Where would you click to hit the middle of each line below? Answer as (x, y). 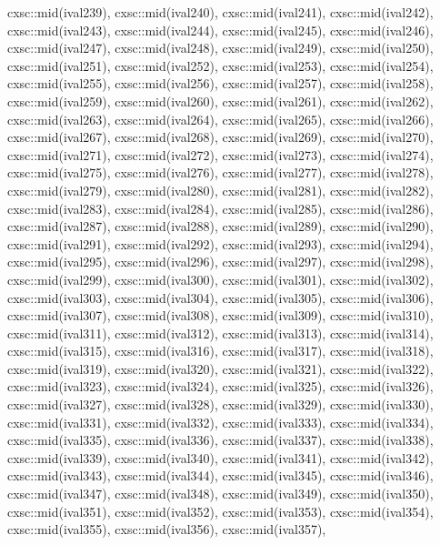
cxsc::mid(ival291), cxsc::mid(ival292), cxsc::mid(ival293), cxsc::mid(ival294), (220, 243)
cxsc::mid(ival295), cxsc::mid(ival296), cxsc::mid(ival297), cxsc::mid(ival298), (220, 262)
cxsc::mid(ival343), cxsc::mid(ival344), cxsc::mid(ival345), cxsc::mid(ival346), (220, 475)
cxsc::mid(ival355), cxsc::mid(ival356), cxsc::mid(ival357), (167, 529)
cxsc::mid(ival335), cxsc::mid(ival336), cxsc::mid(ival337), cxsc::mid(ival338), (220, 440)
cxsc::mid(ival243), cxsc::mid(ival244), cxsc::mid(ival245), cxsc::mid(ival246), (220, 30)
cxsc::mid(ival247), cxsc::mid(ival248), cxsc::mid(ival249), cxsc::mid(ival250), (220, 48)
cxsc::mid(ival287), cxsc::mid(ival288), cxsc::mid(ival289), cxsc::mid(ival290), (220, 226)
